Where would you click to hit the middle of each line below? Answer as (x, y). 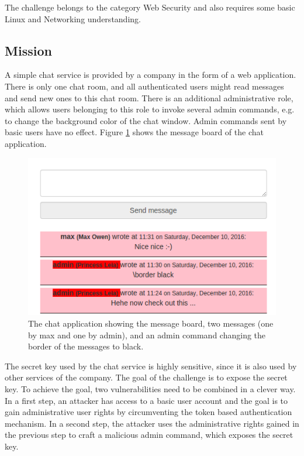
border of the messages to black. (86, 346)
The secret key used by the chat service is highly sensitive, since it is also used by (151, 366)
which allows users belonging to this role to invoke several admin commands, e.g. (150, 109)
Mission (28, 50)
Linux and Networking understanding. (73, 18)
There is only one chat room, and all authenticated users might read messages (144, 86)
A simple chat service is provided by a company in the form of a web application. (151, 75)
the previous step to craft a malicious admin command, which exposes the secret (149, 435)
